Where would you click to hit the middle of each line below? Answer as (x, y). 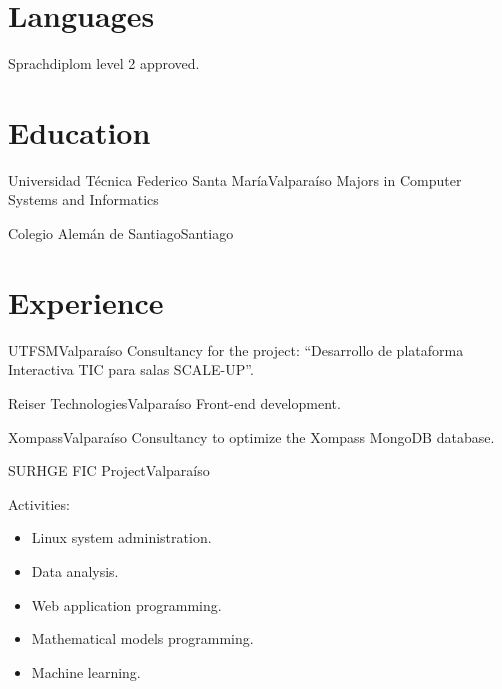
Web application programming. (126, 604)
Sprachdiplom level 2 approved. (104, 63)
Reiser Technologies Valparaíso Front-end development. (174, 402)
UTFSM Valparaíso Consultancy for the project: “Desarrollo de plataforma (236, 349)
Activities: (39, 503)
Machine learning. (86, 671)
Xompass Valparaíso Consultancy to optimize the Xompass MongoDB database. (251, 436)
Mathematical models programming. (142, 638)
